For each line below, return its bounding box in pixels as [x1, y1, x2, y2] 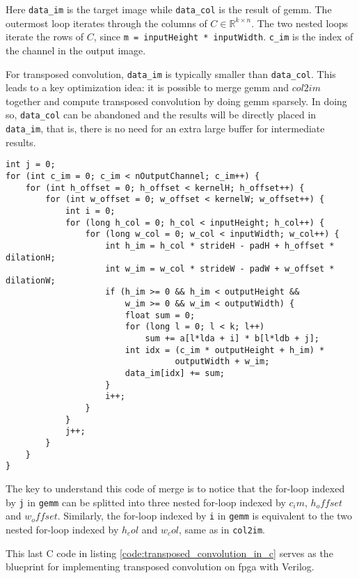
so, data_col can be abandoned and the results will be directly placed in [6, 107, 317, 122]
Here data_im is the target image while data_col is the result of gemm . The [6, 2, 332, 16]
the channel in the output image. [6, 42, 146, 57]
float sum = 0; [125, 310, 196, 320]
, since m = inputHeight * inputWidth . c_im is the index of [93, 29, 353, 44]
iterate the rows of [6, 29, 84, 44]
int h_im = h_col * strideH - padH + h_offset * [105, 240, 335, 251]
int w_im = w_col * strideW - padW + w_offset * [105, 264, 335, 274]
